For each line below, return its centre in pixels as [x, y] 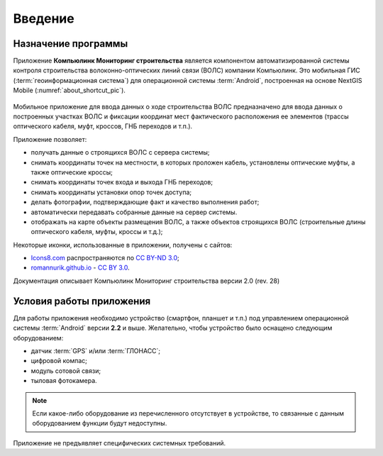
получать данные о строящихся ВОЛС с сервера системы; [120, 152]
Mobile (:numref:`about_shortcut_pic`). [69, 90]
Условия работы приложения [82, 301]
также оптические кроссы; [72, 172]
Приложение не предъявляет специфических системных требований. [120, 443]
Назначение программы [71, 44]
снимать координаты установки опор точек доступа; [111, 192]
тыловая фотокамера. [64, 381]
